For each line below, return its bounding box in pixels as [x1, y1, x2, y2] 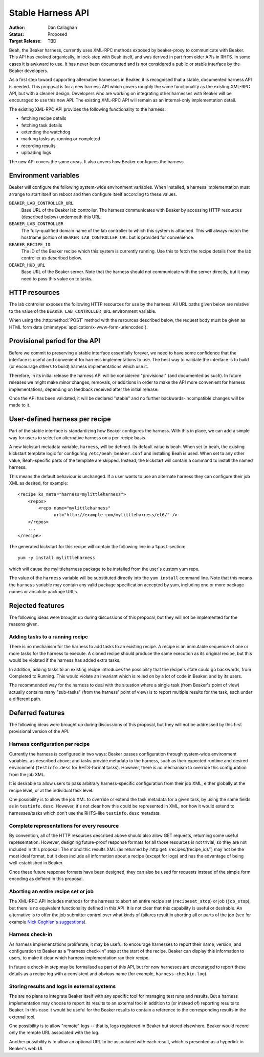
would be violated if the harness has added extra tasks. [9, 657, 121, 663]
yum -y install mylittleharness [18, 555, 95, 561]
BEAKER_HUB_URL [9, 262, 46, 268]
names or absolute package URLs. [9, 589, 78, 594]
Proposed [47, 31, 67, 37]
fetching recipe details [21, 115, 66, 121]
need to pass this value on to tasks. [21, 276, 93, 281]
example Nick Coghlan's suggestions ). [9, 919, 87, 925]
